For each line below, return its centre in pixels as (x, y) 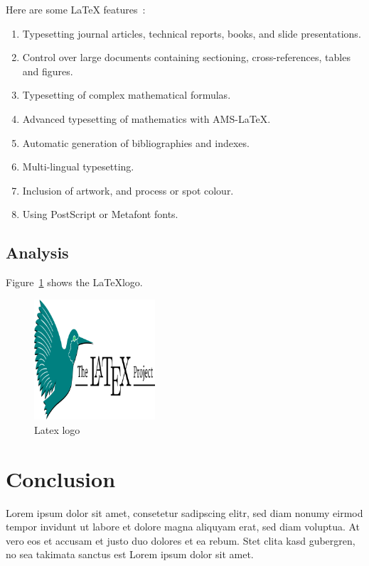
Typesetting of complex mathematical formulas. (127, 95)
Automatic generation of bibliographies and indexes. (136, 142)
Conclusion (61, 478)
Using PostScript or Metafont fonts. (100, 214)
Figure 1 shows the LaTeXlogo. (74, 282)
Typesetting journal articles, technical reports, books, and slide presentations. (192, 33)
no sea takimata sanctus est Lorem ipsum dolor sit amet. (130, 554)
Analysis (37, 252)
